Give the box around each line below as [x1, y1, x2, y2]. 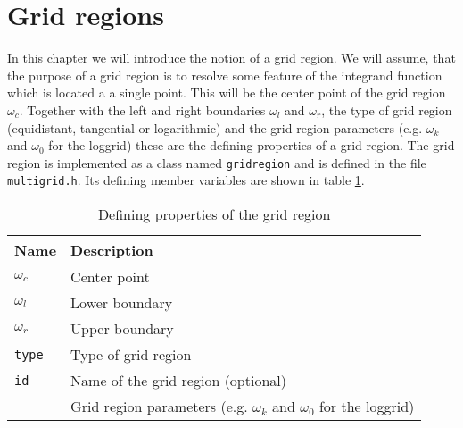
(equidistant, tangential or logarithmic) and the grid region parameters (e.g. [7, 118, 423, 137]
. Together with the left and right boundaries [19, 100, 266, 119]
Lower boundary [70, 292, 173, 313]
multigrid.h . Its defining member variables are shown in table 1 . [7, 171, 365, 189]
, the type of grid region [321, 100, 452, 119]
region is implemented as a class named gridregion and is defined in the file [7, 153, 426, 172]
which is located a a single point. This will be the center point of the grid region [7, 83, 446, 102]
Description [70, 239, 153, 260]
